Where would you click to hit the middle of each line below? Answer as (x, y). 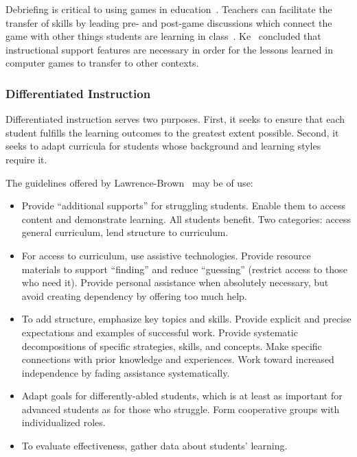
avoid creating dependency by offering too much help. (134, 295)
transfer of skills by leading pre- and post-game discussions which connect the (169, 22)
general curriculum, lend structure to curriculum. (125, 232)
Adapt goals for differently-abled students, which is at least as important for (182, 396)
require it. (26, 159)
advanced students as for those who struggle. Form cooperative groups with (181, 409)
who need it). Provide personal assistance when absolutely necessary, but (175, 282)
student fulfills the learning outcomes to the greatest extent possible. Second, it (172, 132)
